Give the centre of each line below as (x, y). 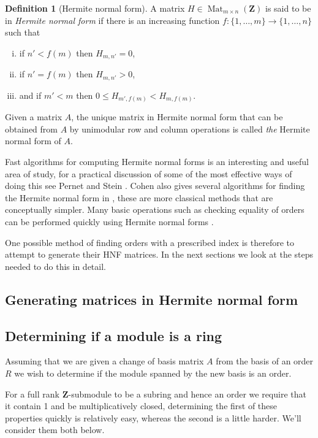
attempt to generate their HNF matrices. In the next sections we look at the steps (159, 254)
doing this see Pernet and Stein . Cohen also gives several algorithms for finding (155, 186)
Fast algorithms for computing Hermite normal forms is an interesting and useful (157, 161)
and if (30, 95)
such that (23, 32)
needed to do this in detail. (55, 266)
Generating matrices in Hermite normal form (152, 299)
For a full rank (32, 394)
